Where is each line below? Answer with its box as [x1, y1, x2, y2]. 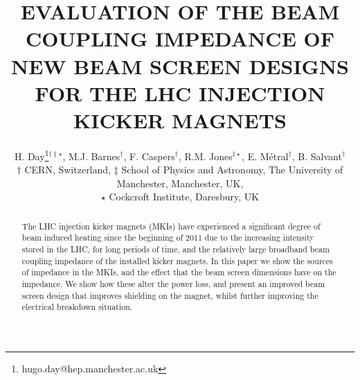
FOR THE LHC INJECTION [35, 78, 325, 107]
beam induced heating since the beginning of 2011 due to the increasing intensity [21, 232, 314, 243]
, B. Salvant [291, 148, 342, 163]
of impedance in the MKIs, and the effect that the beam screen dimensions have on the [21, 266, 336, 278]
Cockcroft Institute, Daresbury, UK [109, 189, 260, 204]
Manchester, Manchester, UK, [116, 175, 244, 190]
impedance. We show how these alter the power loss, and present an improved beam [21, 277, 325, 289]
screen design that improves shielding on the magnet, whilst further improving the [21, 289, 318, 301]
